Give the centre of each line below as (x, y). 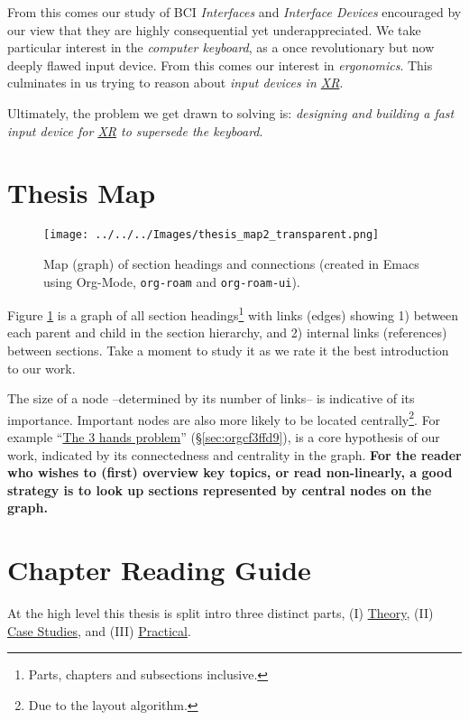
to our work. (41, 368)
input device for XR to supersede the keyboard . (135, 130)
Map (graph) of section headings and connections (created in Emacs (231, 263)
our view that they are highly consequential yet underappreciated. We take (214, 29)
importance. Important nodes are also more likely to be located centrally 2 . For (224, 418)
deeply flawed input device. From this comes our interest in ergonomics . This (220, 65)
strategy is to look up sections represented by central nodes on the (220, 489)
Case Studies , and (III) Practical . (99, 630)
